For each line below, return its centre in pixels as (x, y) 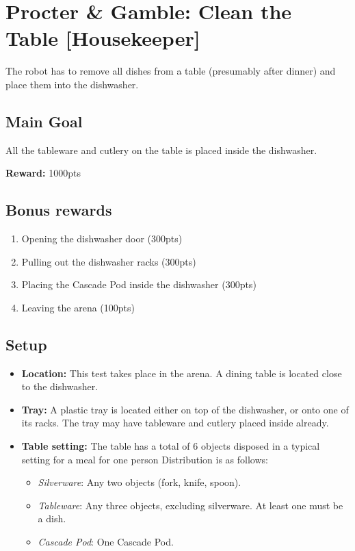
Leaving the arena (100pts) (78, 307)
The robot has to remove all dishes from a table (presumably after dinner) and (171, 71)
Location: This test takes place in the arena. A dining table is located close (182, 373)
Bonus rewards (59, 210)
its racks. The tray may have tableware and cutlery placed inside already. (175, 423)
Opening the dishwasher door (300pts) (102, 239)
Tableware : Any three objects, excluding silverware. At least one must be (190, 505)
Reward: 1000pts (43, 173)
